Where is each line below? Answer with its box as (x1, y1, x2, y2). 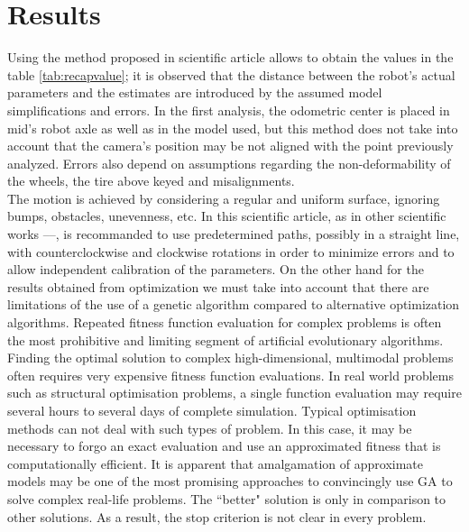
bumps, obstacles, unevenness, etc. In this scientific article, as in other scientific (7, 206, 446, 225)
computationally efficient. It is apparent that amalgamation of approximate (7, 454, 424, 472)
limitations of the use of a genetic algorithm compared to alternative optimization (7, 295, 460, 314)
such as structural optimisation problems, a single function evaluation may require (7, 383, 462, 402)
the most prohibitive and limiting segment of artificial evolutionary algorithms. (7, 330, 444, 349)
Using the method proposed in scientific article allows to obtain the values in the (7, 48, 454, 67)
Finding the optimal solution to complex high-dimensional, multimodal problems (7, 348, 454, 367)
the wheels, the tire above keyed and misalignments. (7, 171, 295, 190)
